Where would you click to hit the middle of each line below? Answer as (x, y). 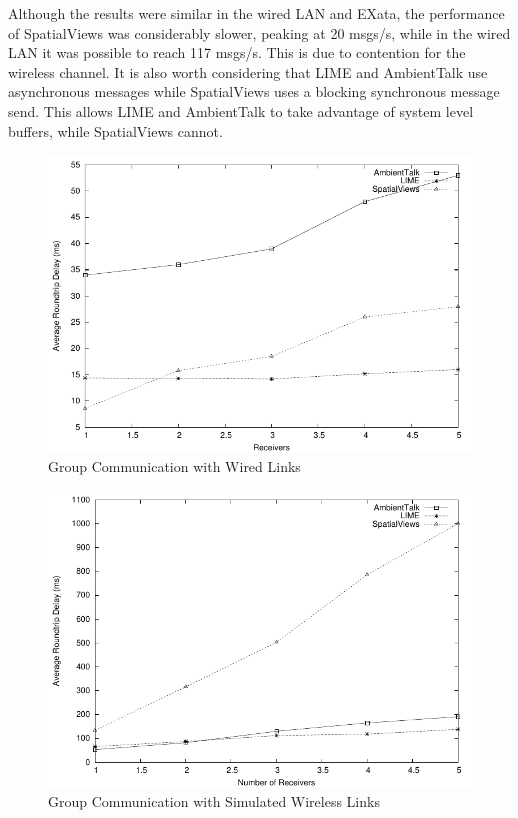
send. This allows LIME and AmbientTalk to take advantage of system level (241, 110)
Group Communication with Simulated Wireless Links (214, 800)
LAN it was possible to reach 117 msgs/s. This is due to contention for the (237, 52)
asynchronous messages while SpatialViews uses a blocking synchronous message (254, 91)
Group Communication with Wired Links (174, 465)
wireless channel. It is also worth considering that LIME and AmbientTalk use (248, 71)
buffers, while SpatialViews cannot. (115, 130)
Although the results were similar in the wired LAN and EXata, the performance (256, 13)
